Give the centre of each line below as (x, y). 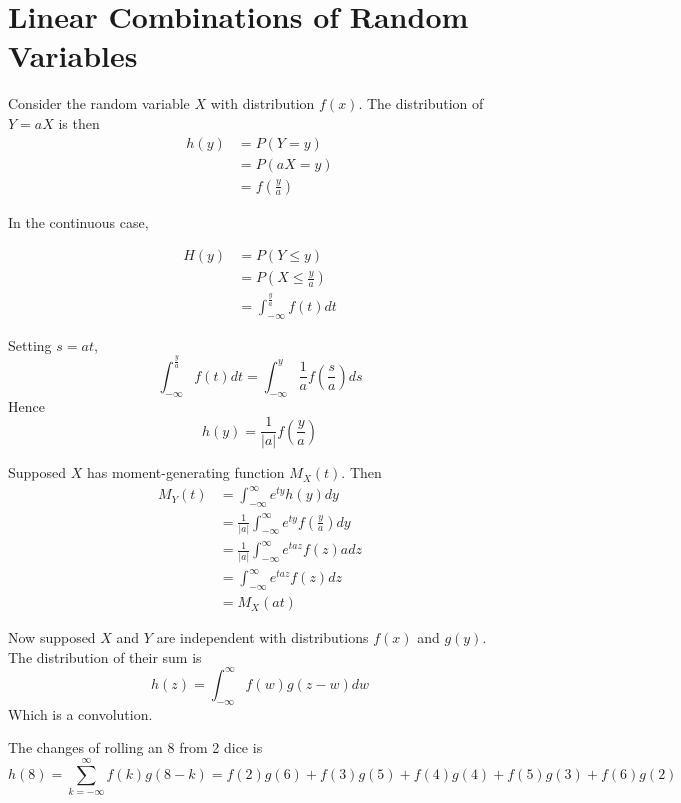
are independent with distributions (262, 637)
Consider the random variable (99, 103)
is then (79, 122)
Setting (30, 344)
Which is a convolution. (80, 713)
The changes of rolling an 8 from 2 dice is (135, 747)
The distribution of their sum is (105, 656)
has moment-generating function (185, 472)
